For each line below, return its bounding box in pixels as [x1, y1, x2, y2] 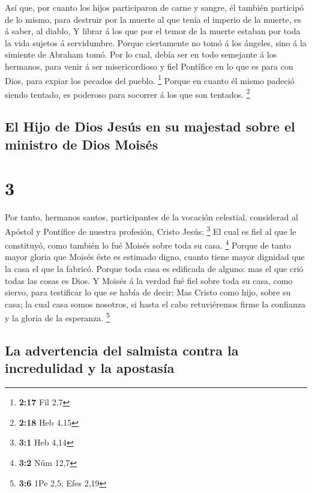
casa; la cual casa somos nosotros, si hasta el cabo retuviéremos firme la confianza [5, 297, 305, 310]
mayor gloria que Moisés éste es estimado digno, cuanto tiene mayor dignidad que [5, 250, 305, 263]
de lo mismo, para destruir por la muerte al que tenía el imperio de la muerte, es [5, 13, 301, 25]
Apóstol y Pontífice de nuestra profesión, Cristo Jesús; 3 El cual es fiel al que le [5, 223, 296, 237]
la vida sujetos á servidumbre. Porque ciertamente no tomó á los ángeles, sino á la [5, 36, 307, 49]
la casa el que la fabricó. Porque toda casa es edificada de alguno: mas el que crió [5, 262, 304, 275]
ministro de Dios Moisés [5, 135, 158, 153]
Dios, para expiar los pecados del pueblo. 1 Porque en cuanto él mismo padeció [5, 72, 295, 86]
